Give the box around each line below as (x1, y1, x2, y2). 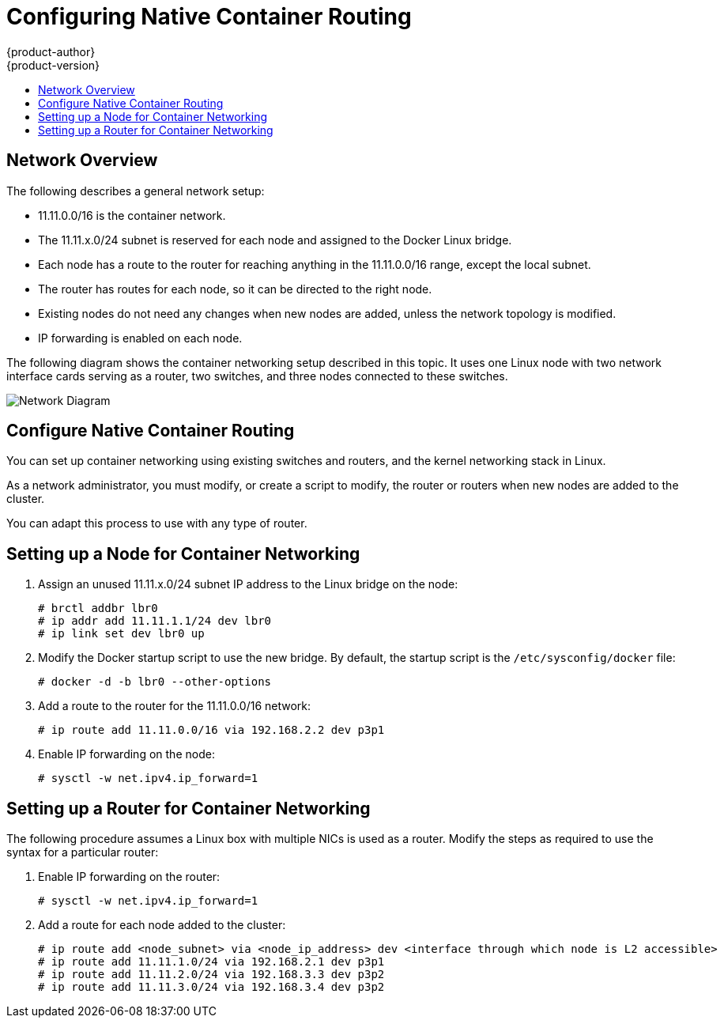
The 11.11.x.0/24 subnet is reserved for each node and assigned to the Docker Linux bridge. (38, 232, 512, 247)
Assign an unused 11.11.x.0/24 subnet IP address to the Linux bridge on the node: (38, 577, 458, 591)
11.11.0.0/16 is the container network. (38, 208, 226, 222)
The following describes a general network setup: (6, 183, 265, 198)
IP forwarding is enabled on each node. (38, 331, 243, 345)
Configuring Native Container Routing (6, 3, 412, 30)
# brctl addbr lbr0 (38, 602, 158, 615)
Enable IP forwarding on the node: (38, 747, 215, 761)
